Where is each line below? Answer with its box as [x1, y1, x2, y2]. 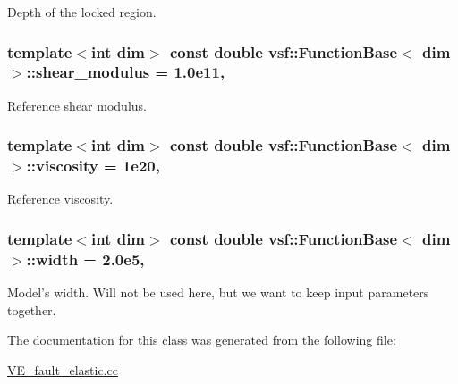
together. [7, 300, 56, 319]
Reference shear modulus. [7, 96, 147, 114]
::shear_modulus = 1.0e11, [26, 61, 225, 83]
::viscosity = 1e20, [26, 154, 160, 177]
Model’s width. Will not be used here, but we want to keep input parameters [7, 283, 429, 302]
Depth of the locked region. [7, 3, 157, 21]
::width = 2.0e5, [26, 247, 145, 270]
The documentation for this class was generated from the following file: [7, 330, 396, 349]
